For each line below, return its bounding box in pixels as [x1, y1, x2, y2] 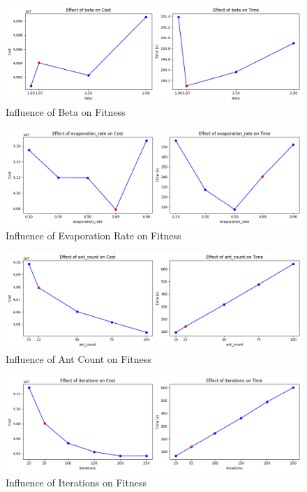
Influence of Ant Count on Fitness [6, 352, 151, 366]
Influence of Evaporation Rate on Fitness [6, 228, 181, 243]
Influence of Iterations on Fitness [6, 475, 147, 489]
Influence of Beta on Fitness [6, 105, 126, 119]
